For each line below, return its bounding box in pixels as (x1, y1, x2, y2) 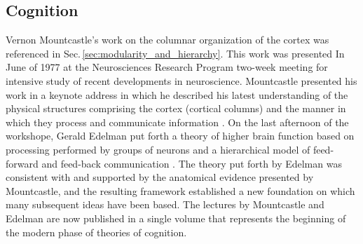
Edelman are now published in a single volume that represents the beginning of (6, 210, 346, 225)
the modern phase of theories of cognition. (6, 224, 187, 239)
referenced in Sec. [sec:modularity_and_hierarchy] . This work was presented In (6, 46, 345, 60)
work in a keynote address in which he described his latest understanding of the (6, 87, 348, 102)
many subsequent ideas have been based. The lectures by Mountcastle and (6, 197, 324, 212)
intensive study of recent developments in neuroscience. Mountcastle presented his (6, 73, 357, 88)
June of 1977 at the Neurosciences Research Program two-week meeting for (6, 60, 328, 74)
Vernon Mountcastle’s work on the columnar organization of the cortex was (6, 32, 329, 47)
